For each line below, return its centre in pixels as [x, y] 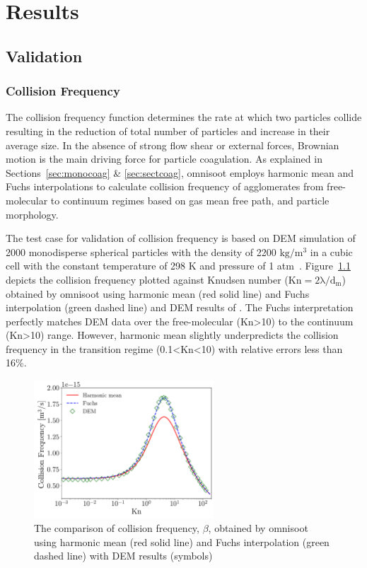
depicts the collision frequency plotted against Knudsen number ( [147, 279]
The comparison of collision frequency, [117, 528]
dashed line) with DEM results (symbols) [123, 556]
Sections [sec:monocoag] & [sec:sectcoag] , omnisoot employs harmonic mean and [180, 172]
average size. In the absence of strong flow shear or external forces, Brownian [173, 145]
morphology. [32, 214]
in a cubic [331, 251]
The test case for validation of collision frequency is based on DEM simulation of [181, 238]
